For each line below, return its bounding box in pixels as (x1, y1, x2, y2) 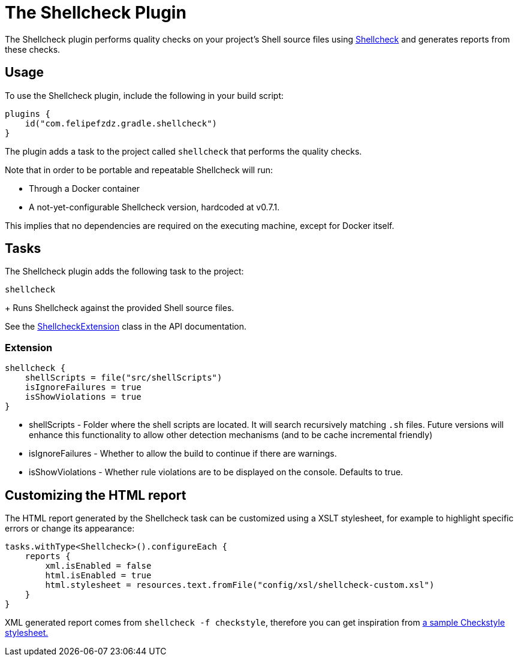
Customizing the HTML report (5, 487, 186, 503)
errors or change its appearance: (5, 523, 135, 534)
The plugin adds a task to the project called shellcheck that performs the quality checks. (5, 146, 362, 156)
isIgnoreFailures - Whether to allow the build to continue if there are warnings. (29, 448, 337, 459)
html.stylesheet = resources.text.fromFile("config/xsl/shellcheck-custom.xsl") (45, 580, 435, 590)
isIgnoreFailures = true (25, 382, 141, 393)
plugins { (5, 108, 50, 119)
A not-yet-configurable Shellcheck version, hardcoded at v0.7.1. (29, 201, 280, 212)
